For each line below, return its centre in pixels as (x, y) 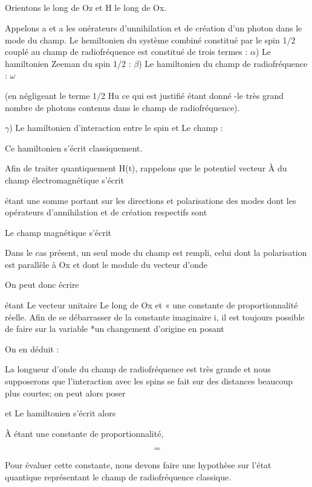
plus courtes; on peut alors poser (65, 393)
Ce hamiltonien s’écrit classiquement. (74, 148)
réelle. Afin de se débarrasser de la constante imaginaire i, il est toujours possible (155, 317)
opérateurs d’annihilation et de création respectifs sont (106, 212)
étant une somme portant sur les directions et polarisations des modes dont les (151, 200)
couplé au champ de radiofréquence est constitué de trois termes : (126, 52)
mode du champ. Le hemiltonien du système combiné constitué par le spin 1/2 (150, 40)
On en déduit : (32, 349)
